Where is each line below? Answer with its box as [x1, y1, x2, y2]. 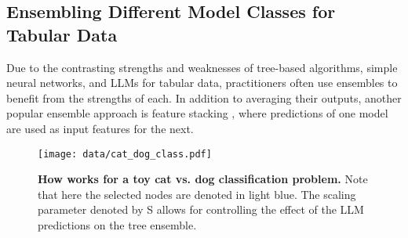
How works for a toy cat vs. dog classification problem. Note [38, 171, 368, 187]
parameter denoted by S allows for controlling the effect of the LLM [38, 201, 364, 218]
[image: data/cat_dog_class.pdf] [38, 148, 212, 160]
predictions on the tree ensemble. [38, 217, 197, 233]
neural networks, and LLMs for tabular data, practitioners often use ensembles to [6, 74, 398, 91]
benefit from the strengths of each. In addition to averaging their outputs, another [6, 89, 402, 106]
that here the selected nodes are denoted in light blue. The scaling [38, 186, 356, 202]
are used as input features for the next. [6, 120, 194, 136]
